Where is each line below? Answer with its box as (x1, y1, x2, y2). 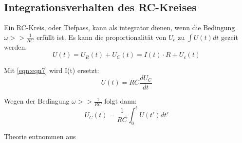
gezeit (221, 32, 238, 42)
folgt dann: (104, 96, 137, 106)
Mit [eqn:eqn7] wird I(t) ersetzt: (4, 65, 99, 75)
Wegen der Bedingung (4, 96, 70, 106)
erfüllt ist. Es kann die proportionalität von (37, 32, 167, 42)
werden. (4, 41, 27, 52)
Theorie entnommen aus (4, 131, 76, 142)
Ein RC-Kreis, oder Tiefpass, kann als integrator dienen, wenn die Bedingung (4, 22, 235, 33)
